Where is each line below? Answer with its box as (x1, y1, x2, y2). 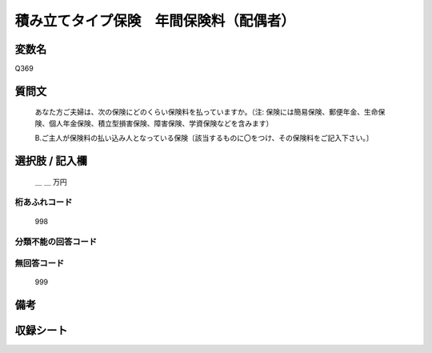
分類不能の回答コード (14, 236, 98, 247)
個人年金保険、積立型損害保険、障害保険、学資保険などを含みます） (48, 118, 274, 128)
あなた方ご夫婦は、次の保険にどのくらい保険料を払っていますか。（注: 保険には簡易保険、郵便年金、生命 (34, 107, 378, 117)
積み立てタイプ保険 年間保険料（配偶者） (14, 12, 296, 30)
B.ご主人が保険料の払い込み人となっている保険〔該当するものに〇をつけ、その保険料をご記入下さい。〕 (34, 133, 374, 143)
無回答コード (14, 257, 65, 268)
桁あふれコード (14, 197, 73, 208)
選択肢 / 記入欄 (14, 154, 88, 168)
